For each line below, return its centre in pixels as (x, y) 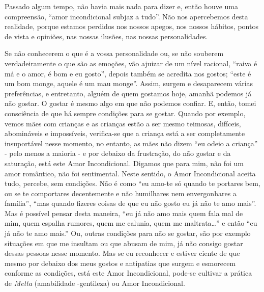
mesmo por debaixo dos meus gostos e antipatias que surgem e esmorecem (120, 263)
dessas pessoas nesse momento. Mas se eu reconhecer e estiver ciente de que (122, 253)
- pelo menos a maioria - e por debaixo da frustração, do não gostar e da (118, 153)
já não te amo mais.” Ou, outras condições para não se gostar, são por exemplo (128, 233)
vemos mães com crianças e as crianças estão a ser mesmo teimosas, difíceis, (123, 123)
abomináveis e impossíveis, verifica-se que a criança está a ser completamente (125, 133)
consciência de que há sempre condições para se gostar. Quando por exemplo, (125, 113)
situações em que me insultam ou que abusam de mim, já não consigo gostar (124, 243)
